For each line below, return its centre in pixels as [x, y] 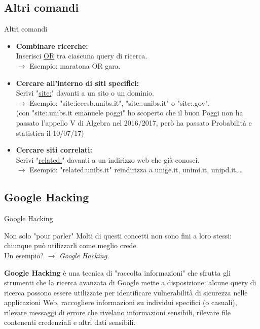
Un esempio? [24, 255]
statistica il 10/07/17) [50, 132]
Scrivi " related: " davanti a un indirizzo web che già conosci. [108, 159]
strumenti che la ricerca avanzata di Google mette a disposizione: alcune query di [130, 282]
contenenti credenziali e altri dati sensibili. [70, 322]
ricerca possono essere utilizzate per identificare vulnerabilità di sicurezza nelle [126, 292]
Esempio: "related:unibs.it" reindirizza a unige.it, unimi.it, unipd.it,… [136, 170]
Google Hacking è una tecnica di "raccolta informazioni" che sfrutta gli [117, 272]
